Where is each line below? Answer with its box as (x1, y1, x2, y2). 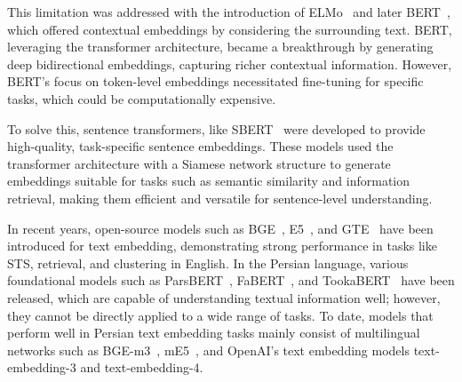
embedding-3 (7, 358, 76, 377)
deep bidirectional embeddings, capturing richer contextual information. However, (7, 54, 452, 73)
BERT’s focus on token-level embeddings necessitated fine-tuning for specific (7, 72, 424, 91)
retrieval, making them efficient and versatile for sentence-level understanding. (7, 188, 433, 207)
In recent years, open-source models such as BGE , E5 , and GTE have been (7, 219, 434, 237)
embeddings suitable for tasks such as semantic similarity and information (7, 171, 410, 190)
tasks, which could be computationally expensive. (7, 89, 276, 107)
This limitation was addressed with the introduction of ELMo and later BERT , (7, 3, 450, 20)
